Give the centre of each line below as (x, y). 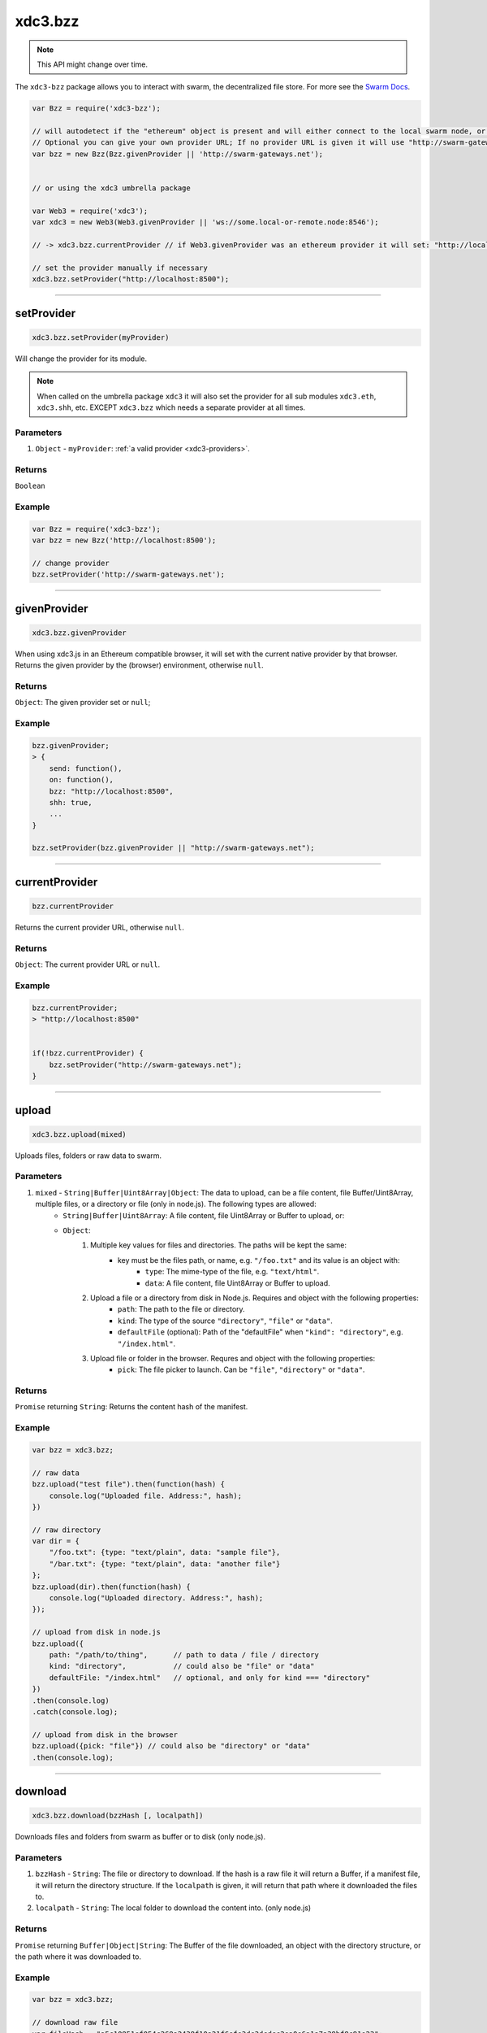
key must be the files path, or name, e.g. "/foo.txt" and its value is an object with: (259, 1260)
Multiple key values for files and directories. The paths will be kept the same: (218, 1245)
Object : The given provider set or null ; (83, 703)
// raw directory (67, 1530)
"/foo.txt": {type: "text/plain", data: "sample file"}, (165, 1552)
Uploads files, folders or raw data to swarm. (88, 1156)
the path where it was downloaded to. (78, 1957)
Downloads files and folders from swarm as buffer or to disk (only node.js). (140, 1837)
